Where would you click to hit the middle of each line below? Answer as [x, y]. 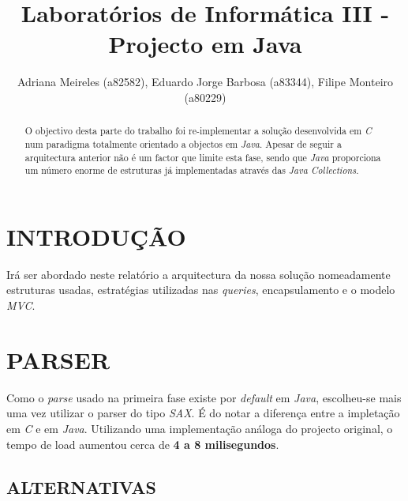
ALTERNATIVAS [81, 486]
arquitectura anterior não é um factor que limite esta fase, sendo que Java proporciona [203, 157]
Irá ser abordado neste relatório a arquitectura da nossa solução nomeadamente [198, 274]
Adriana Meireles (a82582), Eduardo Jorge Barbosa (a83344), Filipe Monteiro [205, 82]
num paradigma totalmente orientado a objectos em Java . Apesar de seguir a [183, 143]
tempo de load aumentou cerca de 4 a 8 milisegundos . [143, 444]
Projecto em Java [205, 44]
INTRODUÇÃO [96, 236]
